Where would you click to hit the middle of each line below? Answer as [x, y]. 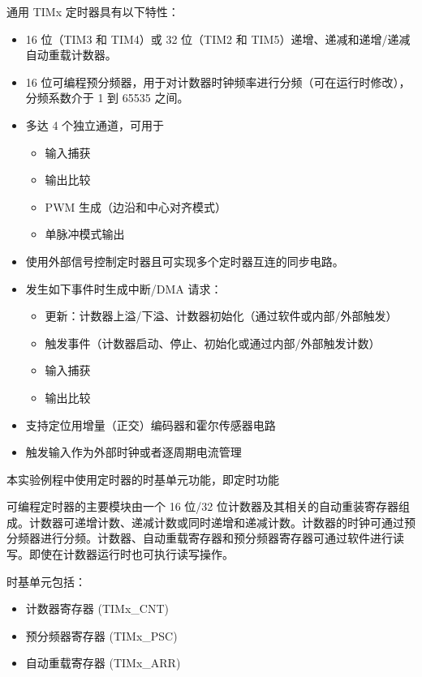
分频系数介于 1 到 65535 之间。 [107, 98]
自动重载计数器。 [71, 55]
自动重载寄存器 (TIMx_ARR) [103, 663]
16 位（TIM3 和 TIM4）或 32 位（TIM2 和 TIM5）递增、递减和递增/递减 [218, 39]
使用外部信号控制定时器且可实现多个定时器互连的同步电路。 [185, 261]
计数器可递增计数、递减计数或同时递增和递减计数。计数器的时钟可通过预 [222, 522]
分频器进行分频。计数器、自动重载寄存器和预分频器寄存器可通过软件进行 [200, 538]
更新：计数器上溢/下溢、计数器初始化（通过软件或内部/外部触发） [221, 316]
